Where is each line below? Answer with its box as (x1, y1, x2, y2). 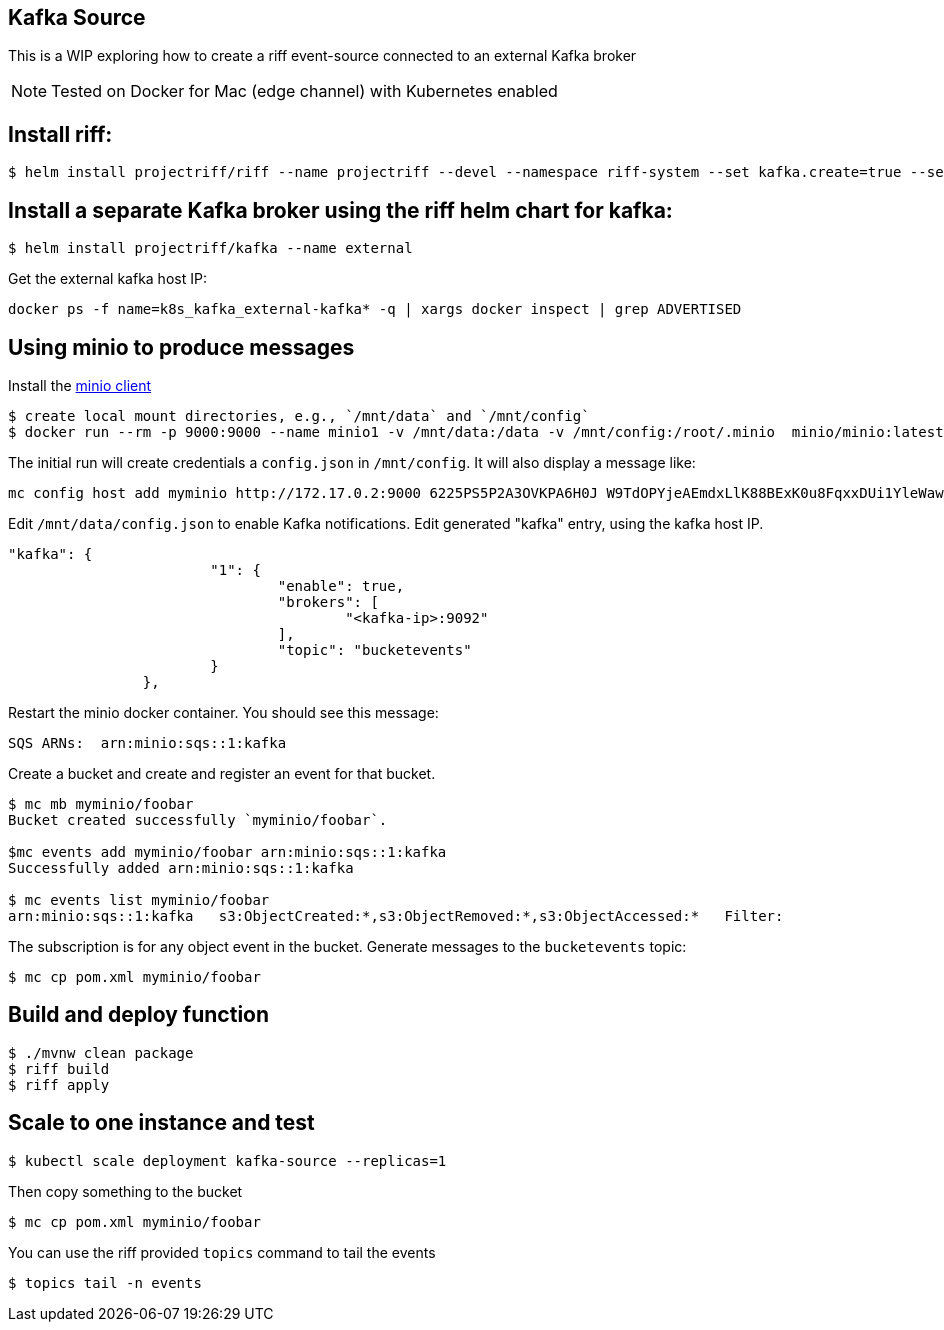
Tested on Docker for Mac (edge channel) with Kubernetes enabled (51, 81, 558, 102)
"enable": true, (277, 577, 405, 594)
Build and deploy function (8, 1002, 270, 1028)
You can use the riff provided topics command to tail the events (8, 1243, 436, 1261)
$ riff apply (8, 1076, 110, 1093)
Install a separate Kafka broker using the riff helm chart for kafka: (8, 197, 673, 223)
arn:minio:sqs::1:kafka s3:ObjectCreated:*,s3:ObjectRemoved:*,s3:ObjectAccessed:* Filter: (8, 907, 784, 924)
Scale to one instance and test (8, 1110, 315, 1136)
